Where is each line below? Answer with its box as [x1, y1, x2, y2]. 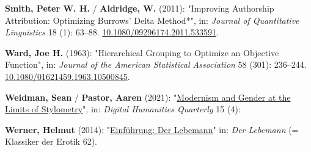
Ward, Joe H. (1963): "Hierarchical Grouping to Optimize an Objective [5, 46, 279, 59]
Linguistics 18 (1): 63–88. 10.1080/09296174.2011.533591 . [5, 26, 219, 38]
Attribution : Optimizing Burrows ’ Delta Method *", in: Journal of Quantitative [5, 13, 299, 26]
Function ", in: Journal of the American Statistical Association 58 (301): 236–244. [5, 58, 307, 71]
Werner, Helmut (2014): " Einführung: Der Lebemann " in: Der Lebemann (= [5, 123, 299, 136]
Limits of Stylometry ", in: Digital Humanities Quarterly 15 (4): [5, 103, 241, 115]
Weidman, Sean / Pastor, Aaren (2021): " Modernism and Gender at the [5, 90, 291, 103]
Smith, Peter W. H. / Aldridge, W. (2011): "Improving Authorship [5, 2, 274, 14]
